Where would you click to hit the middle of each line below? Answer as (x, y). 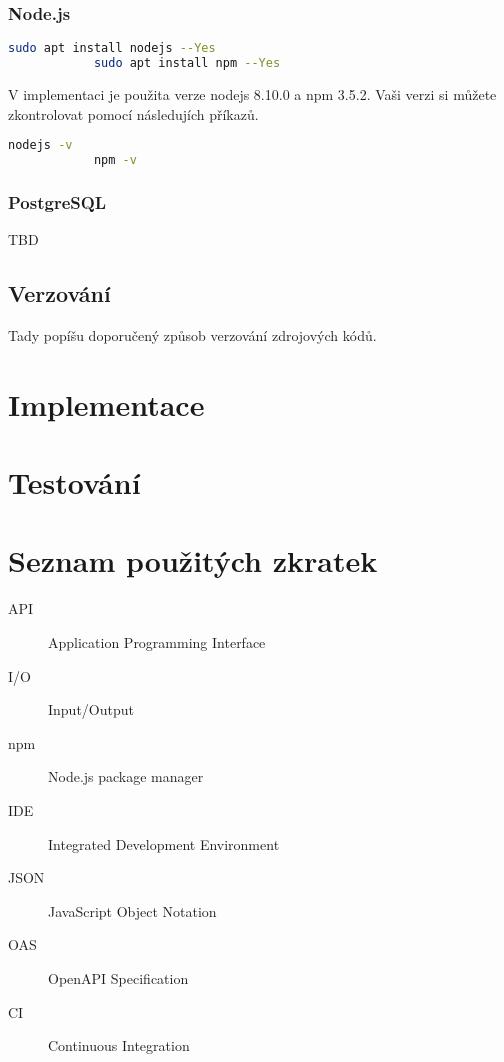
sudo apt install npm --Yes (187, 63)
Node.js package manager (126, 776)
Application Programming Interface (157, 641)
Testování (74, 482)
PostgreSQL (57, 201)
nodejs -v (40, 145)
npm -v (115, 160)
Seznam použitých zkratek (193, 560)
